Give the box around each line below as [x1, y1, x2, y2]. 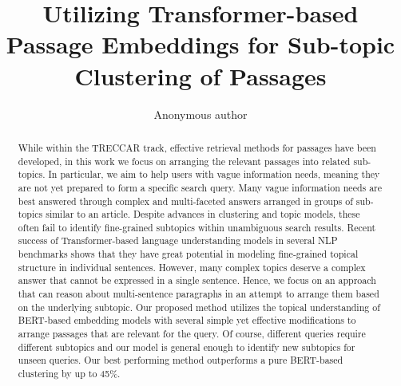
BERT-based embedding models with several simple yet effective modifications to [18, 313, 356, 327]
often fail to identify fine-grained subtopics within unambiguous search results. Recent [18, 220, 376, 234]
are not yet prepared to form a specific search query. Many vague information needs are [18, 180, 383, 194]
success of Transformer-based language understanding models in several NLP [18, 234, 338, 247]
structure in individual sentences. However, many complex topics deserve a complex [18, 260, 366, 274]
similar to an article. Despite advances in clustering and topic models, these [46, 207, 360, 221]
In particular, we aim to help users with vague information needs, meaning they [48, 167, 380, 181]
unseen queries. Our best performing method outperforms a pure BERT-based [18, 353, 343, 367]
